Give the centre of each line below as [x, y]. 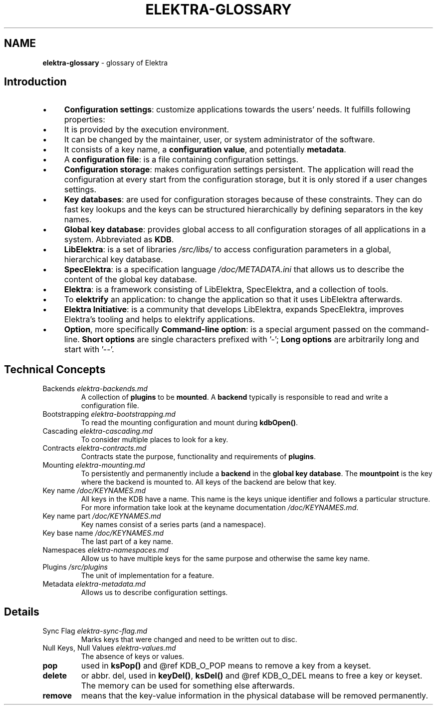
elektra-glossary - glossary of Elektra [105, 62]
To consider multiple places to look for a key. [155, 440]
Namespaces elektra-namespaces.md [106, 550]
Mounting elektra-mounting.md [94, 465]
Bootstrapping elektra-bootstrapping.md [109, 414]
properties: [85, 120]
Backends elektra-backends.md [95, 389]
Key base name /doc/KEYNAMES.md [103, 533]
